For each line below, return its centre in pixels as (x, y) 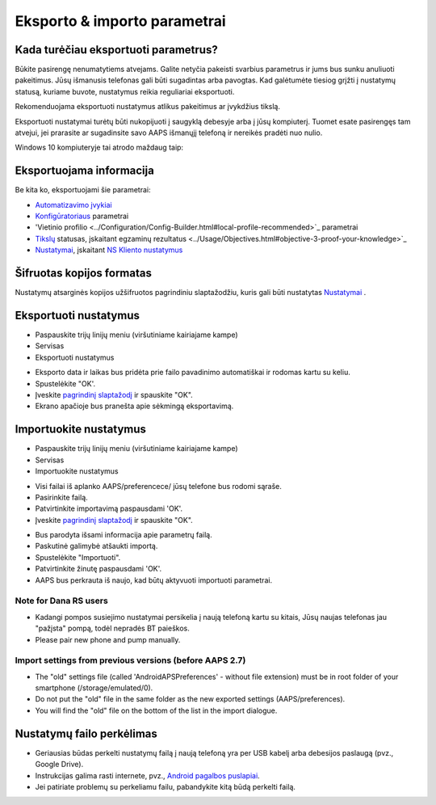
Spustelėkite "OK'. (65, 383)
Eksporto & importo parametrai (120, 21)
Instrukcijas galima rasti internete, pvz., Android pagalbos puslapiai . (147, 775)
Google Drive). (59, 765)
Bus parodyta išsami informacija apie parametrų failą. (124, 535)
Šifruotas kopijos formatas (84, 274)
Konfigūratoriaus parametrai (82, 216)
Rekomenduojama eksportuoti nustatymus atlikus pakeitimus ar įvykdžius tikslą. (147, 107)
